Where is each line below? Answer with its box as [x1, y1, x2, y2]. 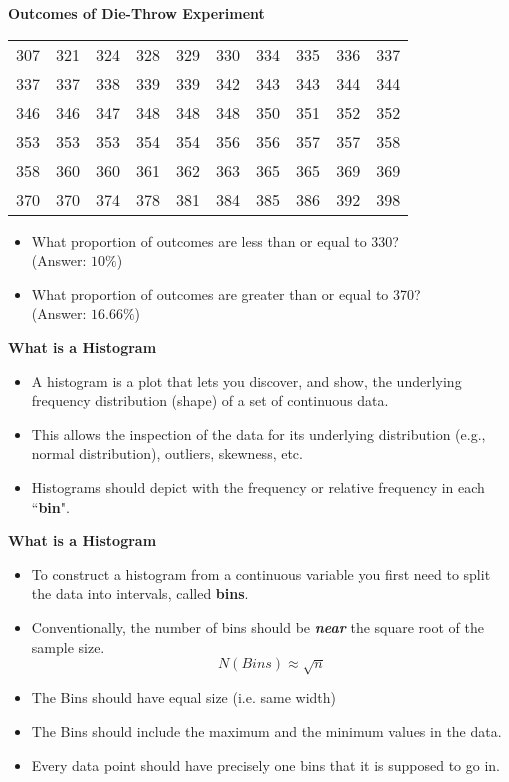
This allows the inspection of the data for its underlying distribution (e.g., [31, 423, 486, 444]
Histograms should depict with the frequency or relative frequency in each [31, 476, 485, 497]
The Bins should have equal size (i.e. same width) [31, 687, 336, 708]
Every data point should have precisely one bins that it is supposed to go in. [31, 754, 500, 775]
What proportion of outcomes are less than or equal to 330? [31, 230, 399, 251]
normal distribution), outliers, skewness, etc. [31, 443, 303, 464]
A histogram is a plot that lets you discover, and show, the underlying [31, 370, 462, 391]
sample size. [31, 636, 105, 657]
